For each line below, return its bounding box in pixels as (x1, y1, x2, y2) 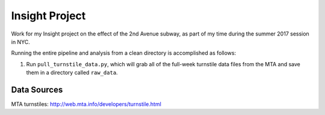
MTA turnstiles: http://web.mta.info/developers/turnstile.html (11, 101, 162, 108)
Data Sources (11, 84, 63, 95)
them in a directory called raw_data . (26, 69, 118, 76)
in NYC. (11, 38, 30, 45)
